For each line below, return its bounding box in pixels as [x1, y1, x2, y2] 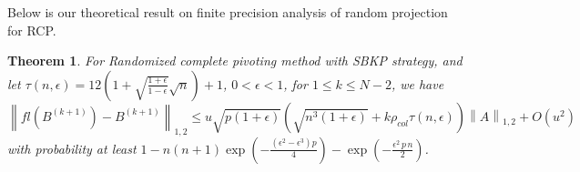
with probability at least [7, 138, 137, 157]
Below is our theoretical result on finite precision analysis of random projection [7, 3, 448, 21]
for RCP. [7, 20, 56, 39]
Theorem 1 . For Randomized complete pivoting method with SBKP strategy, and [7, 51, 463, 70]
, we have [391, 74, 444, 93]
